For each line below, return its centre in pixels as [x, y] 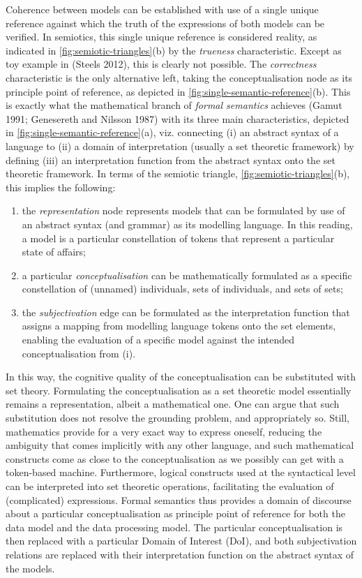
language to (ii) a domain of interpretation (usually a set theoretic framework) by [180, 146]
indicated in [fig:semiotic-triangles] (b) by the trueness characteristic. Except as [174, 50]
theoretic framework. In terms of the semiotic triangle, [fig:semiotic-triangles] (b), [178, 173]
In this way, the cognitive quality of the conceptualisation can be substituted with [181, 377]
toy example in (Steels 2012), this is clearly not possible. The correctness [161, 64]
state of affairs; [54, 252]
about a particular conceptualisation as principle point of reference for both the [175, 513]
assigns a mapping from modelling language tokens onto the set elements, [179, 326]
